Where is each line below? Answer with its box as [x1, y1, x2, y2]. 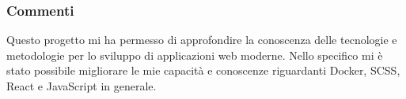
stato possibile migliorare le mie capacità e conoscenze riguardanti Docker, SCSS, [6, 62, 400, 79]
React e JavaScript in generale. [6, 78, 157, 93]
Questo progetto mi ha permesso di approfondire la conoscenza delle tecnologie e [6, 31, 397, 48]
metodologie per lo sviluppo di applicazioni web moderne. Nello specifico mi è [6, 46, 383, 63]
